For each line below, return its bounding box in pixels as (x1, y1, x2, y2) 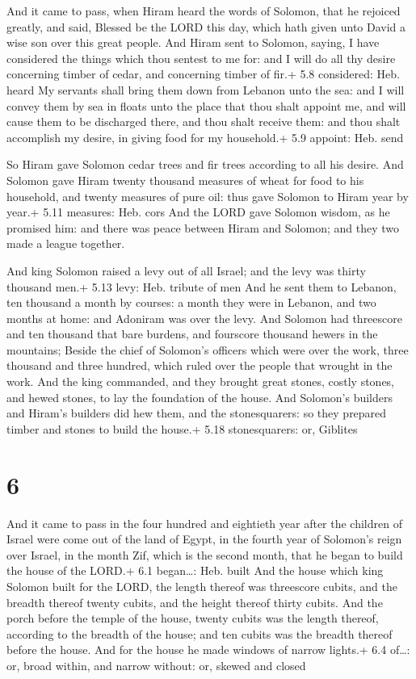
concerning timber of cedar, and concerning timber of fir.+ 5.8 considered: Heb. (6, 65, 400, 82)
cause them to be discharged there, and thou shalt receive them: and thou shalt (6, 113, 401, 130)
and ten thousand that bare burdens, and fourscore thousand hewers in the (6, 325, 378, 342)
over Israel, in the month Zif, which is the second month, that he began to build (6, 546, 403, 563)
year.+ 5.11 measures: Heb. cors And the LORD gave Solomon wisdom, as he (6, 203, 390, 220)
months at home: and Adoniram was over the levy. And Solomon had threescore (6, 309, 402, 326)
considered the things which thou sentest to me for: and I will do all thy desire (6, 49, 396, 66)
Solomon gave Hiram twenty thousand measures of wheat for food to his (6, 171, 364, 188)
